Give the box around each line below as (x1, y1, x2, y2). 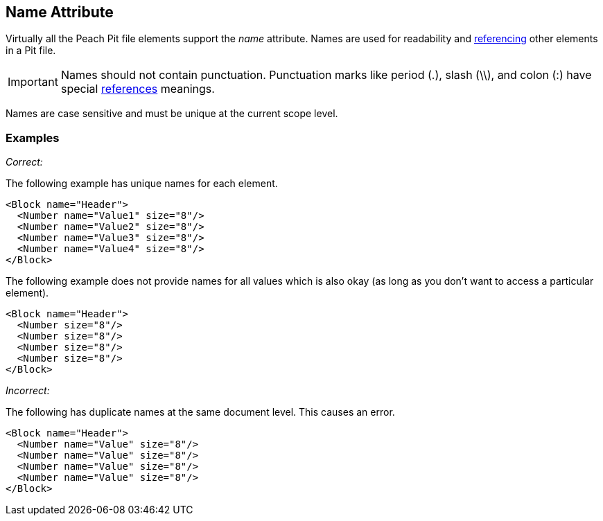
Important (8, 75, 58, 89)
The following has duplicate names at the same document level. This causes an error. (6, 406, 395, 418)
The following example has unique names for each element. (6, 177, 278, 190)
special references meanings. (60, 82, 215, 96)
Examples (6, 130, 60, 145)
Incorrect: (6, 385, 50, 397)
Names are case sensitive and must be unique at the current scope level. (6, 107, 338, 120)
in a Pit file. (6, 44, 56, 57)
